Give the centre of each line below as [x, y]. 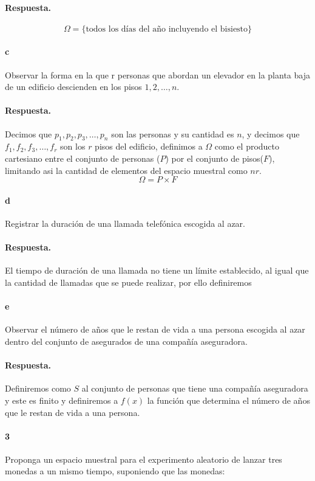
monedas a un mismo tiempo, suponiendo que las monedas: [115, 471]
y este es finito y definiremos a [62, 400]
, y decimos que [271, 133]
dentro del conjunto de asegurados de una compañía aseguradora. [126, 341]
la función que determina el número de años [229, 400]
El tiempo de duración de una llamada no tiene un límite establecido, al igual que [157, 270]
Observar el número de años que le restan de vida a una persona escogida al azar [155, 329]
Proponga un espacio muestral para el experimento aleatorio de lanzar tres [144, 459]
